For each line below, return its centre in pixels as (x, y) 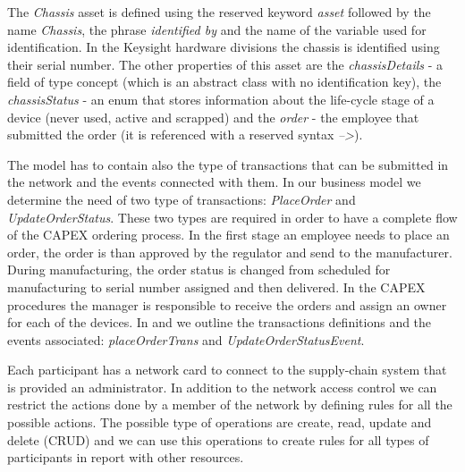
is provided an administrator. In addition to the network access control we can (222, 387)
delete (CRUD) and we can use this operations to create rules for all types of (218, 439)
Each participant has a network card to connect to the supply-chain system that (227, 370)
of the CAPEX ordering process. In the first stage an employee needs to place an (228, 235)
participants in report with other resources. (126, 457)
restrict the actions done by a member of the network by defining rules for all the (230, 405)
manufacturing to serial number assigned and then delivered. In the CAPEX (216, 287)
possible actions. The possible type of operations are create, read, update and (220, 422)
